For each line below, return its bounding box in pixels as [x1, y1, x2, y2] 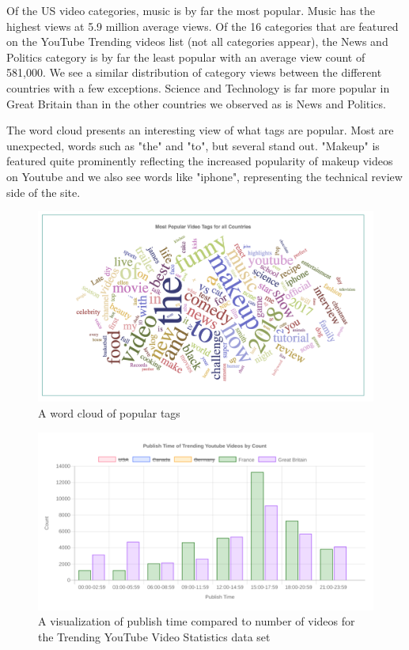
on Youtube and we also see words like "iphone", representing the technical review [6, 168, 403, 184]
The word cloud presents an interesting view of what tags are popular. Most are [6, 122, 394, 138]
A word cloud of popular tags [38, 404, 180, 421]
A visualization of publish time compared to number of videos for [38, 613, 355, 629]
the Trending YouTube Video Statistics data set [38, 628, 271, 644]
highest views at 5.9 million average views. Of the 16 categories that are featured [6, 17, 399, 34]
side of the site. [6, 183, 81, 200]
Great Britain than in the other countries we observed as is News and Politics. [6, 95, 386, 111]
